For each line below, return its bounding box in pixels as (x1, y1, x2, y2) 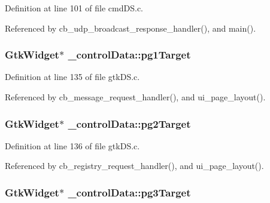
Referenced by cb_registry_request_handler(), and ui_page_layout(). (5, 159, 264, 172)
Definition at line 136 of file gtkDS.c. (5, 139, 140, 152)
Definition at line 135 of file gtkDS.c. (5, 70, 140, 83)
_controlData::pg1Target (68, 47, 191, 62)
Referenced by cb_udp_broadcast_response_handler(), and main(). (5, 21, 256, 34)
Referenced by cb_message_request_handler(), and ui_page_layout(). (5, 91, 266, 103)
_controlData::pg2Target (68, 116, 191, 131)
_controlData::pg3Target (68, 184, 191, 199)
